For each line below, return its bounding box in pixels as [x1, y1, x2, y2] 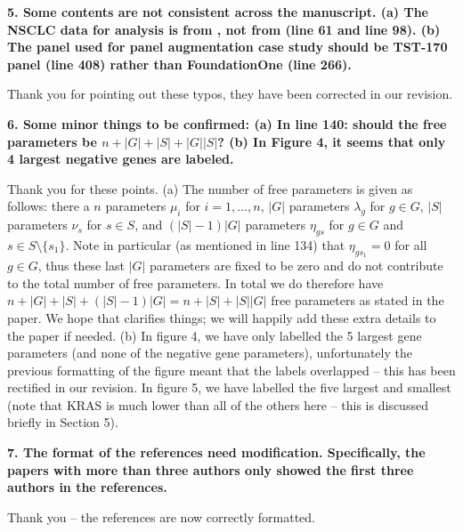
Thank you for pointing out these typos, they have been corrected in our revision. [7, 85, 453, 103]
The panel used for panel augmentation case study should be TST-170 [7, 37, 448, 56]
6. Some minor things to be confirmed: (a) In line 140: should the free [7, 114, 447, 133]
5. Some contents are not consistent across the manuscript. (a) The [7, 3, 428, 20]
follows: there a [7, 197, 90, 215]
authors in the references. [7, 478, 167, 496]
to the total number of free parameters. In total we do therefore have [7, 273, 384, 292]
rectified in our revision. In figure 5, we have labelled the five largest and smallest [7, 378, 451, 397]
